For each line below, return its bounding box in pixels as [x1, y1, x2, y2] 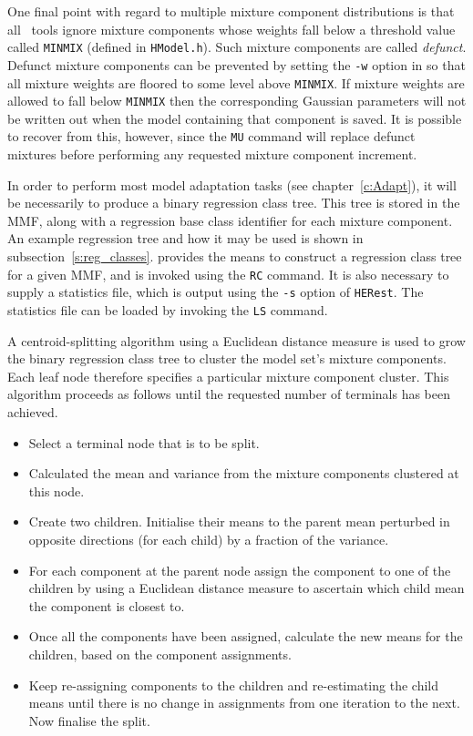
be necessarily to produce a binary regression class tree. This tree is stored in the [7, 193, 460, 212]
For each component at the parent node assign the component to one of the [28, 560, 451, 579]
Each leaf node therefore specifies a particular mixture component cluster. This [7, 366, 449, 385]
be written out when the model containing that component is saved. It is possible [7, 108, 462, 128]
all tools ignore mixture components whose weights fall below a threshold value [7, 19, 456, 38]
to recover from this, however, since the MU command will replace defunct [7, 127, 416, 146]
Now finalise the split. [28, 710, 150, 730]
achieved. [7, 402, 58, 421]
